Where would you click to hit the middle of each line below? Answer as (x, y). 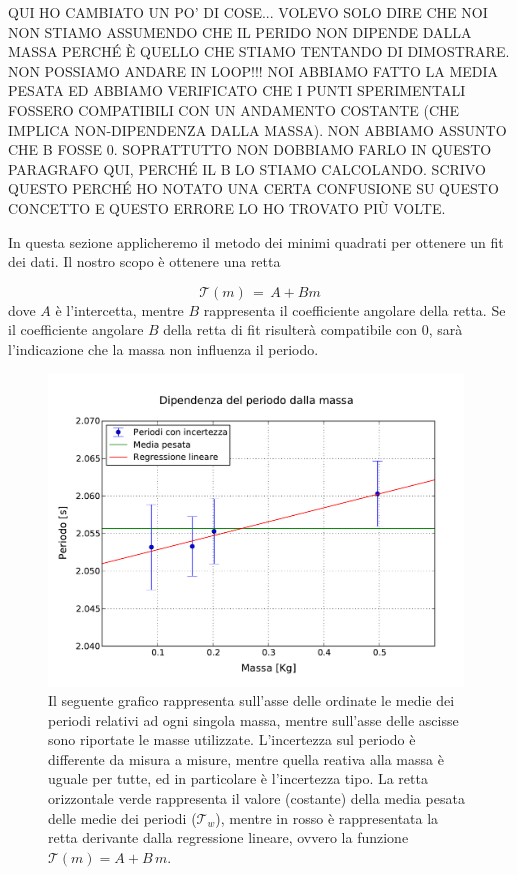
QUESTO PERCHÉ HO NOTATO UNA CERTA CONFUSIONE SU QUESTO (253, 188)
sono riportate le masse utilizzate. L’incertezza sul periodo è (232, 739)
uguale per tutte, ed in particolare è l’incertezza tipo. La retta (238, 778)
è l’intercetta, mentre (119, 309)
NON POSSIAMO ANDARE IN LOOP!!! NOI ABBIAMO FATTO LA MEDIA (253, 70)
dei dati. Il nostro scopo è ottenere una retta (144, 261)
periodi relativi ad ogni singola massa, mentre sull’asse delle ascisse (253, 719)
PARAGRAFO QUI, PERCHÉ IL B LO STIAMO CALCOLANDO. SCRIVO (247, 168)
